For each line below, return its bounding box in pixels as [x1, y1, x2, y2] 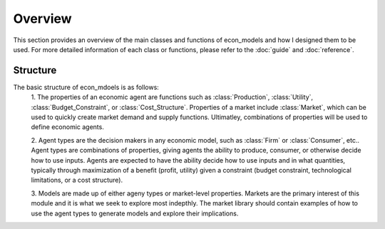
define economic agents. [31, 123, 105, 131]
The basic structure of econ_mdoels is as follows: [13, 83, 160, 91]
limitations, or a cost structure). [31, 175, 123, 185]
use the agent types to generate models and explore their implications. [31, 209, 239, 218]
